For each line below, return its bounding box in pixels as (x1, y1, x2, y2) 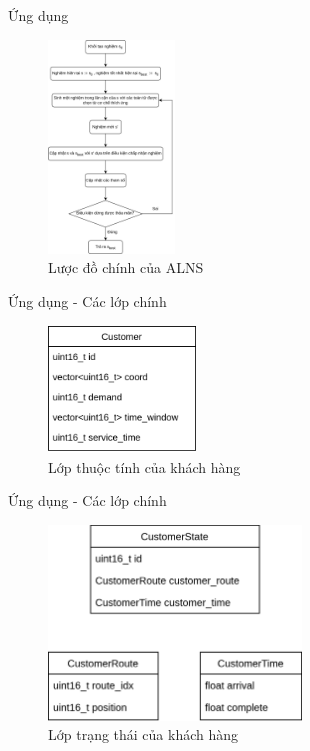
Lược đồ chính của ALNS (48, 257, 204, 278)
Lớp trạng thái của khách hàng (48, 724, 239, 745)
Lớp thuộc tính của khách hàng (48, 456, 241, 477)
